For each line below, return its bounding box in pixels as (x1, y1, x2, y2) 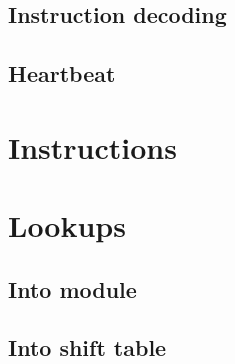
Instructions (8, 126, 177, 167)
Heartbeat (8, 58, 116, 89)
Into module (8, 273, 137, 304)
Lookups (8, 205, 126, 246)
